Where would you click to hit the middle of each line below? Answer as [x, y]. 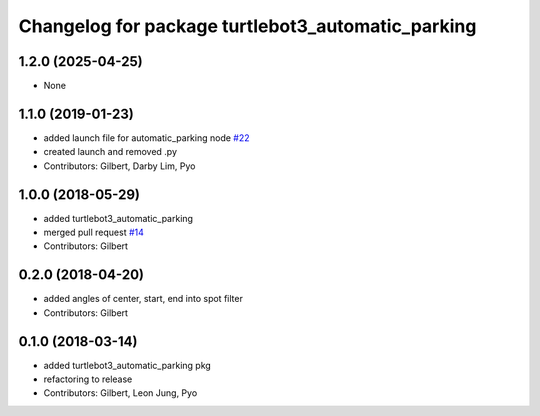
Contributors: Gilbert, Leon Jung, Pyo [120, 393]
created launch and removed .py [110, 152]
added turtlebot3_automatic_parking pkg [127, 365]
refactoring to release [88, 379]
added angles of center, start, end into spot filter [143, 299]
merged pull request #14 [94, 232]
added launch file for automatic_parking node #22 [146, 137]
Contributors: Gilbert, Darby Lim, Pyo [119, 166]
